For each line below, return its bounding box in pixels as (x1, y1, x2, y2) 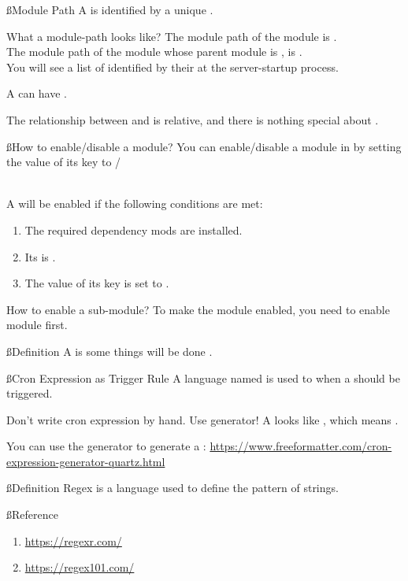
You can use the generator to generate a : (6, 438, 206, 454)
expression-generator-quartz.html (6, 453, 165, 469)
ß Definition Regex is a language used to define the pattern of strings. (6, 479, 339, 496)
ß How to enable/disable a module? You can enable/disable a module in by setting (6, 138, 402, 154)
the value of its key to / (6, 154, 121, 170)
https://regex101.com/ (24, 559, 135, 575)
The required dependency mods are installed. (24, 221, 243, 238)
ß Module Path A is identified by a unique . (6, 2, 213, 17)
